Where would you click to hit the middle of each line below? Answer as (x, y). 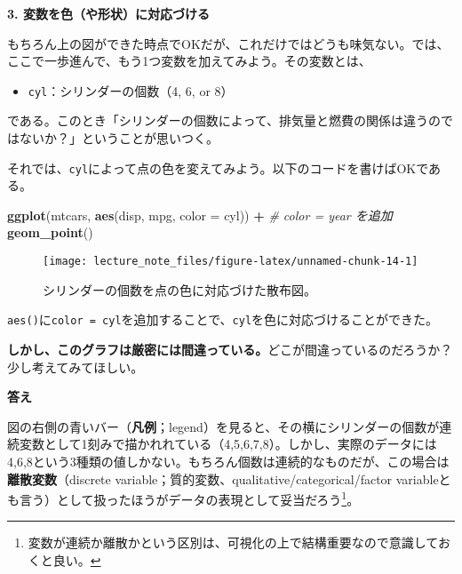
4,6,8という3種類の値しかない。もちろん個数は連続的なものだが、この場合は (228, 461)
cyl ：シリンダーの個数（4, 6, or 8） (131, 90)
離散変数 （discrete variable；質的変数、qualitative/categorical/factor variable (223, 478)
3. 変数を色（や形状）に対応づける (108, 13)
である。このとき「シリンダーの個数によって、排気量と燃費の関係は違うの (224, 120)
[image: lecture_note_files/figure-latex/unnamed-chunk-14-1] (231, 262)
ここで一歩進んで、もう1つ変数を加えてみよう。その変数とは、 (189, 61)
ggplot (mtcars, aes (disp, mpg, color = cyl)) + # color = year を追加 (200, 215)
